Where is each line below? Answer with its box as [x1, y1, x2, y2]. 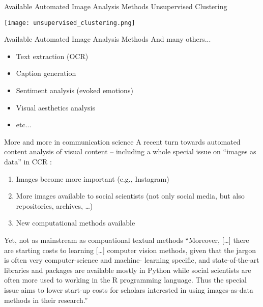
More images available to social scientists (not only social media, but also [16, 190, 245, 201]
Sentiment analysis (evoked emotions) [16, 85, 133, 96]
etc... [16, 119, 32, 130]
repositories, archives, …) [16, 200, 93, 211]
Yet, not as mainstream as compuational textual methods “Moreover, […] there [4, 234, 249, 245]
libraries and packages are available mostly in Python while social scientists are [4, 264, 251, 275]
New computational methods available [16, 217, 135, 228]
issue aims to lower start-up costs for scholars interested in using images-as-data [4, 284, 253, 295]
